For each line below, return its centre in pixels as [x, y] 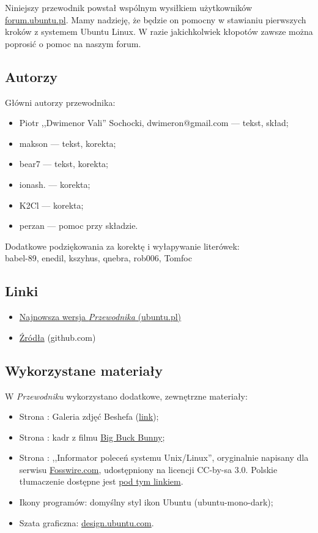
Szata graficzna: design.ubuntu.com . [87, 522]
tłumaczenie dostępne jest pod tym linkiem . [101, 481]
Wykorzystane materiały [84, 370]
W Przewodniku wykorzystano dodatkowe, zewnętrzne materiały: [126, 396]
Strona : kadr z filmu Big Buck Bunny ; [92, 437]
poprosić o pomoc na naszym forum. [73, 43]
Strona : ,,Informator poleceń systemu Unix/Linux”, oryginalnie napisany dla [164, 457]
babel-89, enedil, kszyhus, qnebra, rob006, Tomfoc [98, 258]
